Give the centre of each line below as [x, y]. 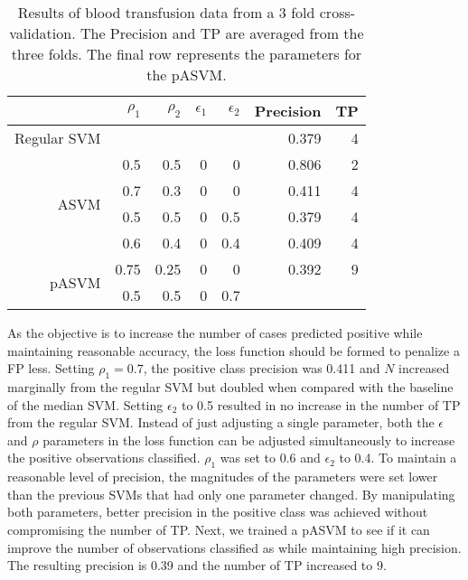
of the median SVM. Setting [85, 404]
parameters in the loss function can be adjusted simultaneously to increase [249, 440]
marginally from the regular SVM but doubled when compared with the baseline [230, 386]
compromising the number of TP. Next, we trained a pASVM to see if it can [219, 529]
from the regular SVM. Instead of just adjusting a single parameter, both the [221, 422]
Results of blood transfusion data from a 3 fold [166, 12]
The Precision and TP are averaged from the [222, 33]
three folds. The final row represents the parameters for [187, 54]
